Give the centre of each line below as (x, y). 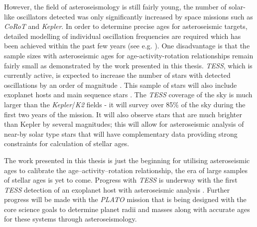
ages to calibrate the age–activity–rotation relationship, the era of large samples (126, 170)
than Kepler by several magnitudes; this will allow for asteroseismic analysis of (124, 124)
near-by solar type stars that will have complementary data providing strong (121, 133)
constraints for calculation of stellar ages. (67, 143)
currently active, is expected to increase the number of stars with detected (117, 75)
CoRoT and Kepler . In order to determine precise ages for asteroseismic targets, (126, 26)
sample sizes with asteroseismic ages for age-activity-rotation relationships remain (129, 55)
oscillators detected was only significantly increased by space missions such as (135, 16)
